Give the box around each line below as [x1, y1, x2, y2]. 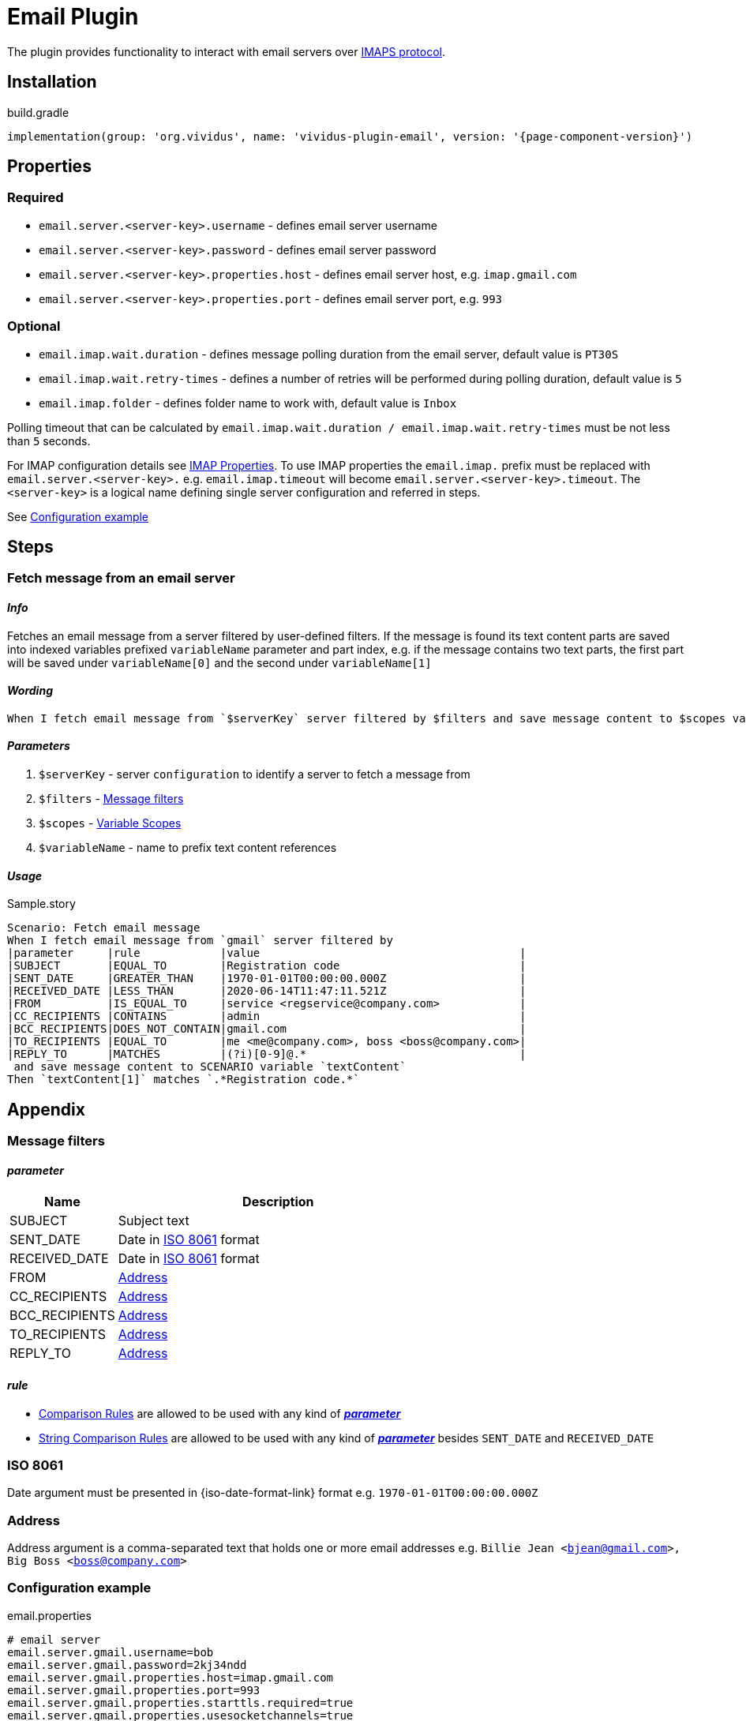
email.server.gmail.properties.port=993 [7, 1683, 261, 1697]
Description [242, 1194, 314, 1210]
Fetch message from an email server [7, 570, 235, 587]
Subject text [118, 1213, 189, 1229]
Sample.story [7, 897, 76, 911]
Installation [7, 72, 97, 92]
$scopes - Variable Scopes [39, 816, 182, 831]
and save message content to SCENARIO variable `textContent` [13, 1060, 407, 1074]
